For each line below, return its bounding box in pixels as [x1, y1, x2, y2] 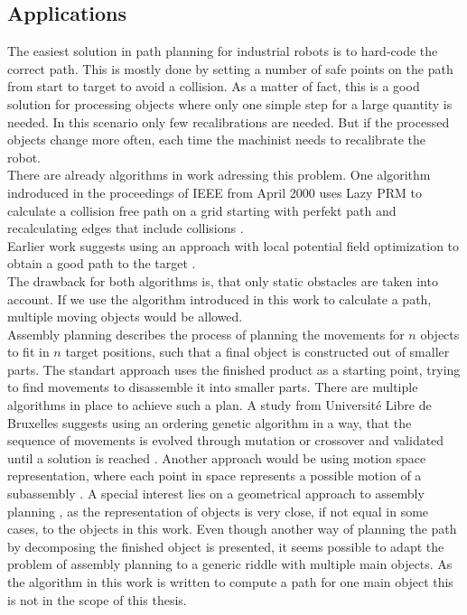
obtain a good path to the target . [7, 254, 196, 273]
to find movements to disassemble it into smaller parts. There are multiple [7, 377, 418, 396]
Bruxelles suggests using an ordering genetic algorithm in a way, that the [7, 413, 412, 432]
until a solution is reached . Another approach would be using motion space [7, 448, 426, 467]
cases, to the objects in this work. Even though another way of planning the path [7, 519, 457, 538]
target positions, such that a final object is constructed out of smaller [65, 342, 450, 361]
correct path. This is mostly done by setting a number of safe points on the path [7, 59, 453, 78]
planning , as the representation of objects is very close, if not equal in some [7, 501, 429, 520]
